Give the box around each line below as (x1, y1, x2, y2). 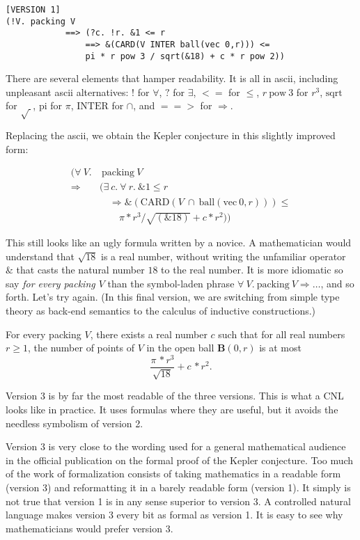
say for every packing (6, 276, 95, 290)
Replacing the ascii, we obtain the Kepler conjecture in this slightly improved (6, 128, 336, 143)
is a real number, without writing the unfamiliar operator (101, 248, 346, 263)
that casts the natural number (16, 262, 145, 277)
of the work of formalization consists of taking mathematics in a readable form (6, 466, 341, 481)
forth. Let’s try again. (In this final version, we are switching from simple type (6, 289, 340, 304)
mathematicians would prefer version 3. (6, 521, 173, 535)
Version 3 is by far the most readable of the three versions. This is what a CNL (6, 388, 344, 403)
